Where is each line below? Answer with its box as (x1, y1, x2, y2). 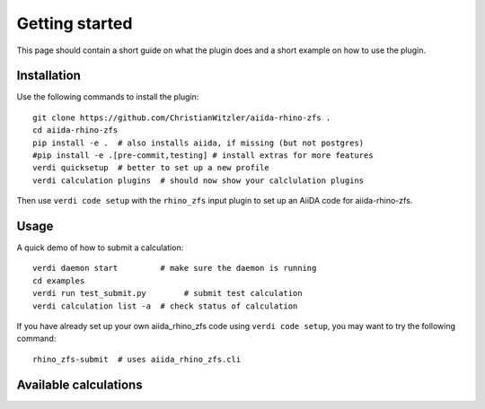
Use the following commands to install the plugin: (16, 91, 199, 102)
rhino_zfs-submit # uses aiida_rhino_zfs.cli (32, 354, 242, 364)
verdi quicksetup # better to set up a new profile (32, 162, 269, 173)
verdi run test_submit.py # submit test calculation (32, 288, 303, 299)
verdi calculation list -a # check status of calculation (32, 300, 298, 311)
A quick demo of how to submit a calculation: (16, 242, 184, 253)
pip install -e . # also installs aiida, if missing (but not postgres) (32, 137, 365, 148)
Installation (16, 68, 81, 83)
